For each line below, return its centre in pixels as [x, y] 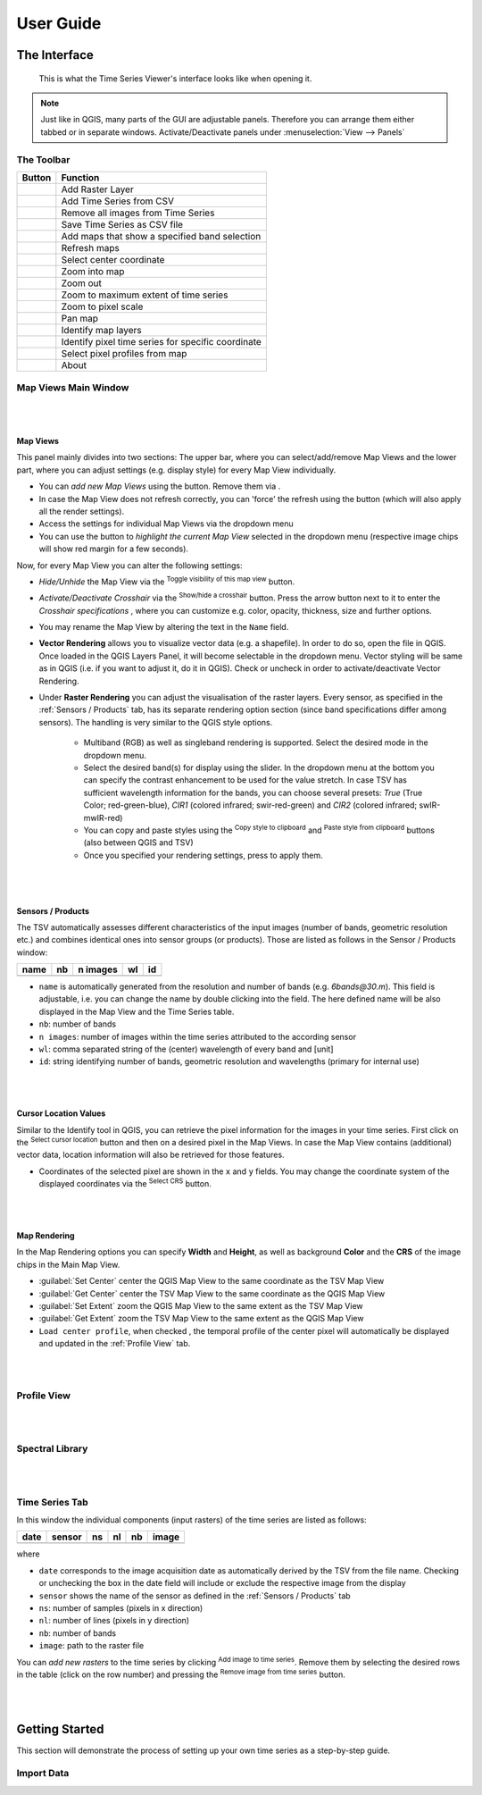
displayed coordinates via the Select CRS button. [125, 1183]
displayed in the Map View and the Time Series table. [137, 1011]
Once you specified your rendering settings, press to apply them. [203, 855]
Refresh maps [90, 247]
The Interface [55, 55]
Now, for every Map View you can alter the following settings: [129, 565]
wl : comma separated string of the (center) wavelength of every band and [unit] [186, 1049]
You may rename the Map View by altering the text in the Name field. [164, 627]
